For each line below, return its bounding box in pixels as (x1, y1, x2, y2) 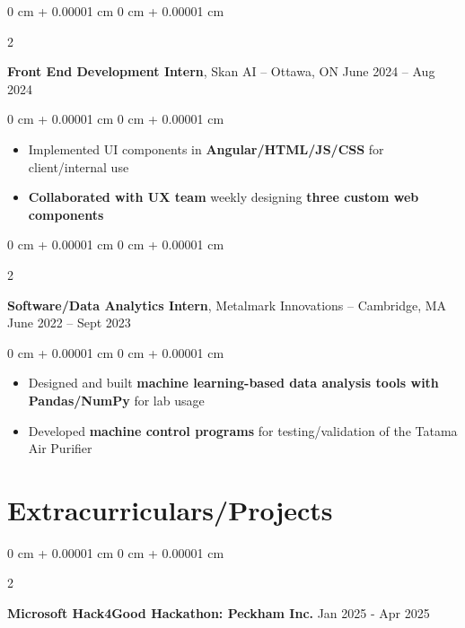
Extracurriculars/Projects (7, 491, 333, 528)
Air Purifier (28, 439, 92, 458)
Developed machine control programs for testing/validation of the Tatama (28, 421, 458, 440)
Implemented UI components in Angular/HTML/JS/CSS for (28, 139, 384, 158)
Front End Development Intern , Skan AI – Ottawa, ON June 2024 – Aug (7, 62, 435, 81)
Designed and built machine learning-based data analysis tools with (28, 373, 439, 392)
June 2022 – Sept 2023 (7, 313, 131, 332)
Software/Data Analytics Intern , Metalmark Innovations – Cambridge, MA (7, 295, 447, 314)
